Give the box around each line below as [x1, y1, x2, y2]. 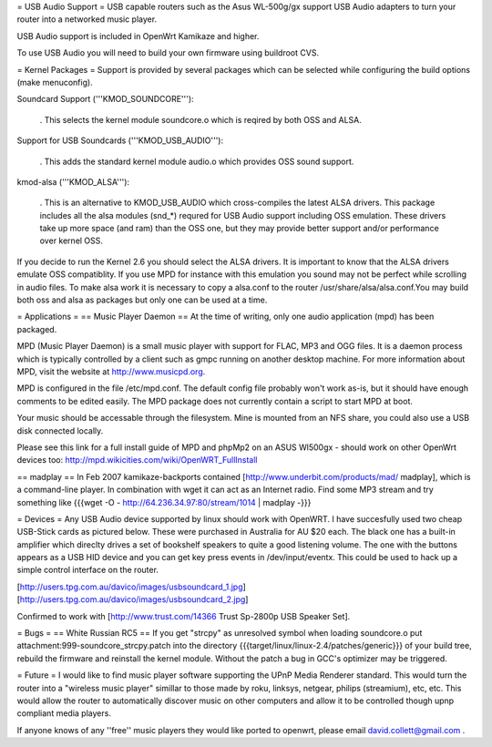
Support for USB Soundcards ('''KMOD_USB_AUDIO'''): [16, 135, 223, 146]
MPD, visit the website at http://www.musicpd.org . [16, 365, 206, 377]
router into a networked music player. [16, 14, 158, 25]
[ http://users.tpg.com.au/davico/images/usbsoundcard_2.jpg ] [16, 594, 249, 605]
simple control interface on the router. [16, 565, 159, 576]
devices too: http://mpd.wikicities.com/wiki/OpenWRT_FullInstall [16, 455, 259, 466]
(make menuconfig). [16, 77, 93, 87]
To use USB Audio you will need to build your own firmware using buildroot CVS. [16, 47, 319, 58]
